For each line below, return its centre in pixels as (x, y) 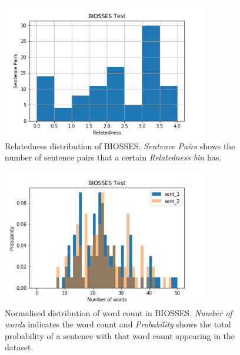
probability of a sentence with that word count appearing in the (120, 335)
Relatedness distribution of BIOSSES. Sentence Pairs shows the (120, 145)
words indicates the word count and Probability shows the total (118, 324)
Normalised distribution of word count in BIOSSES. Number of (119, 312)
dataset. (19, 347)
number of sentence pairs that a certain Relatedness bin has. (113, 157)
